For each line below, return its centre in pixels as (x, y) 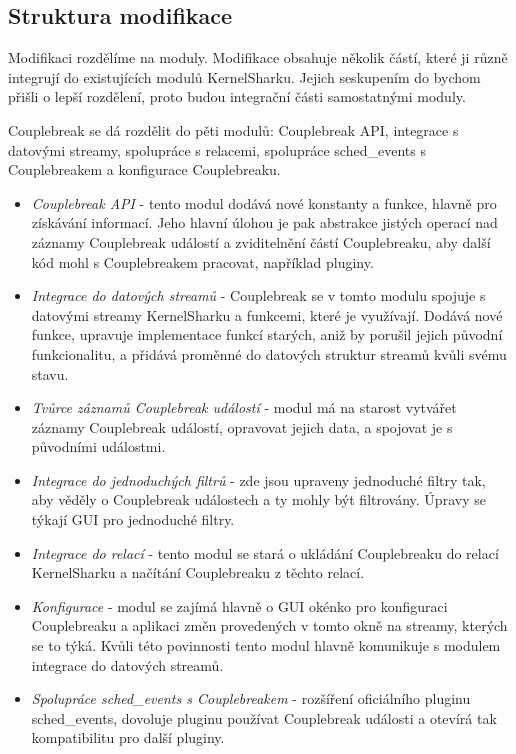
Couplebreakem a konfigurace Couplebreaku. (144, 169)
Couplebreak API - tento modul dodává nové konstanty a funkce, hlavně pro (264, 202)
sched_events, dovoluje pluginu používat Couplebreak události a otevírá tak (264, 717)
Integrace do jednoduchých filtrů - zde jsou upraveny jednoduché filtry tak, (258, 479)
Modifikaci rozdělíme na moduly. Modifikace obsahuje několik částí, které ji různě (258, 57)
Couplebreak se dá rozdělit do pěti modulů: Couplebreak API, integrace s (233, 129)
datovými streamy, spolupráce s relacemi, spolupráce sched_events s (217, 149)
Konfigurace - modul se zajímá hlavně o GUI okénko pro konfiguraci (239, 605)
